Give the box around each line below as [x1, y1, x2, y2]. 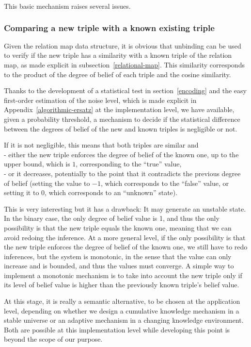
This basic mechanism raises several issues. [4, 1, 131, 11]
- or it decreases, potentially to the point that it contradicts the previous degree [4, 168, 241, 178]
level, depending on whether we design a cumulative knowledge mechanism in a [4, 305, 239, 315]
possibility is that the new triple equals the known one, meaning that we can [4, 222, 232, 232]
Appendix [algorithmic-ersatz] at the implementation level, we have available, [4, 104, 235, 115]
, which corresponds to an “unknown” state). [45, 187, 178, 198]
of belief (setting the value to [4, 178, 90, 188]
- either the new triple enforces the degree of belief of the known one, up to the [4, 149, 239, 159]
